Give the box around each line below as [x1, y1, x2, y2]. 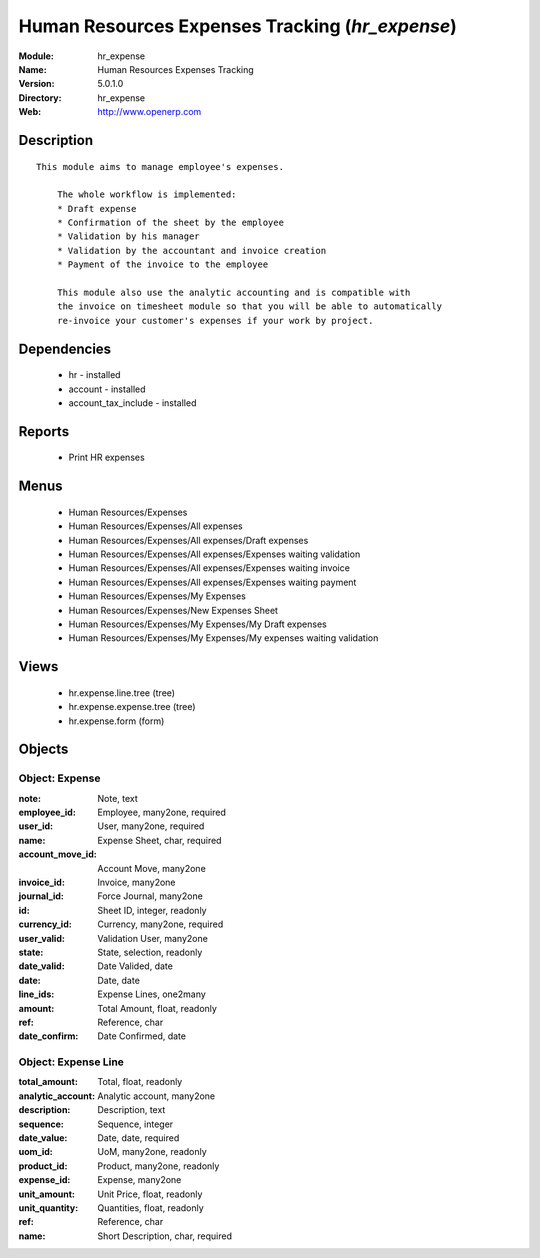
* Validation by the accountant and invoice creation [56, 245, 327, 256]
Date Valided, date [97, 960, 174, 972]
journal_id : [18, 890, 64, 902]
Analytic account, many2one [97, 1090, 216, 1102]
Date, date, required [97, 1132, 180, 1144]
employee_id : [18, 806, 77, 819]
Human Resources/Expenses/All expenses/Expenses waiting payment [68, 576, 357, 588]
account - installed [68, 383, 146, 395]
